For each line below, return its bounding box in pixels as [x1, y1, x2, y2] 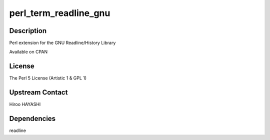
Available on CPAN [9, 49, 48, 55]
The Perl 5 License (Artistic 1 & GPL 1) [9, 75, 87, 81]
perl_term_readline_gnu [9, 7, 110, 18]
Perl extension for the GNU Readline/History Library [9, 40, 116, 46]
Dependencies [9, 114, 56, 123]
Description [9, 26, 47, 35]
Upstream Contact [9, 88, 68, 97]
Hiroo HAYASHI [9, 101, 41, 107]
